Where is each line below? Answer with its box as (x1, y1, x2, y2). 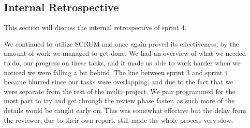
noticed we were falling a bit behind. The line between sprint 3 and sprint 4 (4, 67, 228, 77)
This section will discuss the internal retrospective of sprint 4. (4, 22, 187, 32)
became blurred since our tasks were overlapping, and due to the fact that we (4, 77, 234, 87)
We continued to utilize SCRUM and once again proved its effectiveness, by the (4, 38, 239, 48)
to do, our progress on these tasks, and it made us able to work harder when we (4, 57, 241, 67)
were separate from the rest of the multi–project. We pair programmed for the (4, 86, 235, 96)
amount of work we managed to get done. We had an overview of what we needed (4, 48, 246, 58)
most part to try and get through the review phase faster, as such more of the (4, 96, 235, 106)
